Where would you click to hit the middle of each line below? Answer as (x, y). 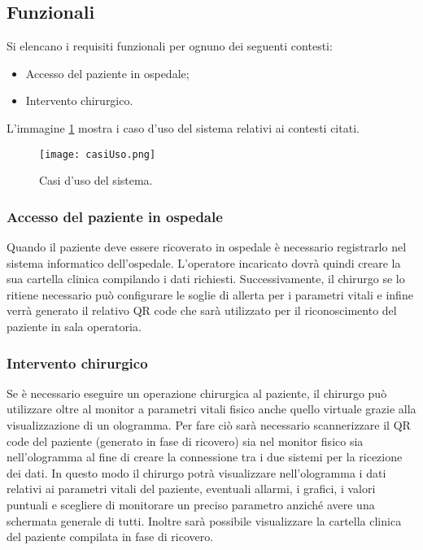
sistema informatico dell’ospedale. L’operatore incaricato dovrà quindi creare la (204, 262)
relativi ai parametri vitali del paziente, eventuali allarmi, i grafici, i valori (191, 489)
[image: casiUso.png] (98, 154)
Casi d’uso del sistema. (96, 180)
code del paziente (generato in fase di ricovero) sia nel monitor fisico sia (185, 441)
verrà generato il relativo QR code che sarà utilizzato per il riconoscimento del (202, 310)
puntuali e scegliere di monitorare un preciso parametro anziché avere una (191, 504)
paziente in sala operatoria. (74, 327)
